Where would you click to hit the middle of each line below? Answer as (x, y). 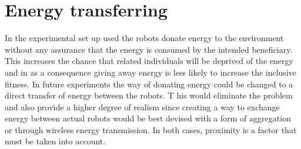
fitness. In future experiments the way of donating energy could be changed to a (149, 84)
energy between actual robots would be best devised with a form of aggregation (148, 118)
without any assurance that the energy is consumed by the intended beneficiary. (149, 49)
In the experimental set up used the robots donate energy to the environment (144, 38)
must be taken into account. (55, 141)
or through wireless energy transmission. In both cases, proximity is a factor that (151, 129)
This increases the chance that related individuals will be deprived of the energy (149, 61)
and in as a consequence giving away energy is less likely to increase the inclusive (150, 72)
